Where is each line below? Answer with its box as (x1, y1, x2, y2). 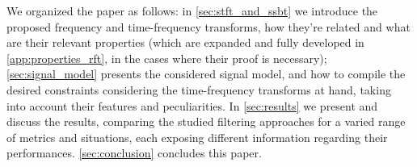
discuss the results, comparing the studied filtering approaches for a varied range (6, 113, 406, 130)
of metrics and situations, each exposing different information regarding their (6, 128, 388, 145)
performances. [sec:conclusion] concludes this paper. (6, 144, 262, 161)
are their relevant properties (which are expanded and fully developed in (6, 34, 364, 51)
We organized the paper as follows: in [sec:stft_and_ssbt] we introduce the (6, 2, 378, 19)
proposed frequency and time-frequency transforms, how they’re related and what (6, 18, 411, 35)
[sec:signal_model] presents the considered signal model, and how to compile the (6, 65, 406, 82)
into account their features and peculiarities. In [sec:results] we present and (6, 97, 378, 114)
